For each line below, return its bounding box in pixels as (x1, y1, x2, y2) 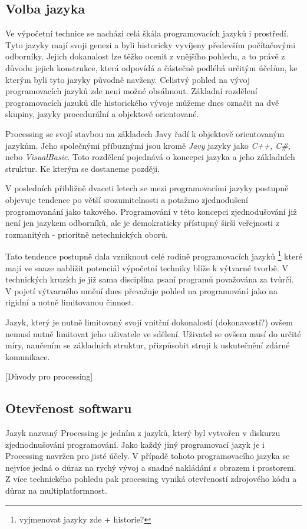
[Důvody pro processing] (5, 370, 93, 382)
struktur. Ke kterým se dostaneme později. (5, 162, 160, 174)
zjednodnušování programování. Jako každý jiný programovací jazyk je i (5, 438, 265, 450)
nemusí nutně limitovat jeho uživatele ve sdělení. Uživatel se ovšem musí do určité (5, 327, 301, 340)
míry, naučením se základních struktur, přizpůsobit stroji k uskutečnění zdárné (5, 339, 290, 351)
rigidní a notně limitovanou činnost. (5, 296, 134, 308)
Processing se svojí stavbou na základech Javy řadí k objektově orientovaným (5, 127, 285, 139)
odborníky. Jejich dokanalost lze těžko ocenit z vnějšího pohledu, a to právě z (5, 50, 285, 62)
